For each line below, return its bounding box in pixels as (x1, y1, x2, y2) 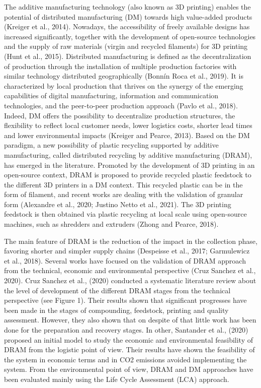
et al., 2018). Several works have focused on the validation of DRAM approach (4, 255, 246, 266)
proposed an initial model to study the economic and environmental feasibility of (4, 334, 253, 345)
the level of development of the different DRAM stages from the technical (4, 285, 231, 295)
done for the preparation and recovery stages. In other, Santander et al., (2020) (4, 325, 248, 335)
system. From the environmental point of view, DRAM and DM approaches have (4, 364, 253, 374)
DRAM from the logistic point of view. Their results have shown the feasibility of (4, 344, 255, 355)
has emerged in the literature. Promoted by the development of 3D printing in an (4, 159, 255, 170)
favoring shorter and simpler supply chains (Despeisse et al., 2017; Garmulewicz (4, 245, 250, 256)
